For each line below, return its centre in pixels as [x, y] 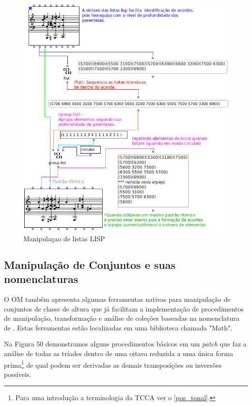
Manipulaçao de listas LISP [64, 238]
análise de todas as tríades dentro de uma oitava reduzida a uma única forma [118, 353]
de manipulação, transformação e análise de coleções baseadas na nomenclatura [122, 318]
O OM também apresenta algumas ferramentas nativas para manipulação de [117, 299]
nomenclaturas [41, 279]
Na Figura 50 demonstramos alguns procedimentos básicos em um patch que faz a [125, 344]
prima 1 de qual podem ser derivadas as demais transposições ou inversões [113, 364]
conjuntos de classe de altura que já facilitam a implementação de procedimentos [124, 308]
